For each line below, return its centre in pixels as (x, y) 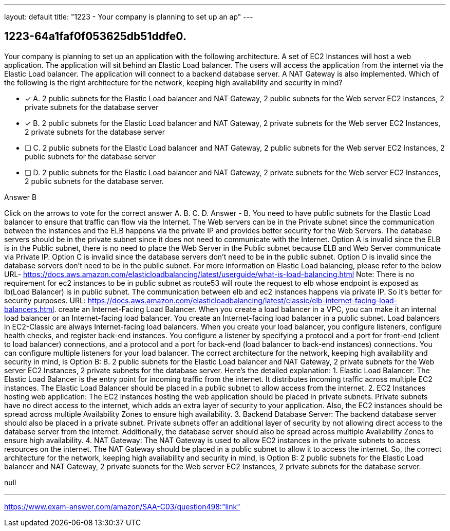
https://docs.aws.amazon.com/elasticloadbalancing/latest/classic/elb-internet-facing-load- (242, 300)
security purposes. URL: (45, 300)
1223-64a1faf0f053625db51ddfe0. (95, 36)
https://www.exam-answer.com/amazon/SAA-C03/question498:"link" (122, 506)
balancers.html (29, 309)
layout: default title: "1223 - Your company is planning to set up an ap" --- (129, 17)
